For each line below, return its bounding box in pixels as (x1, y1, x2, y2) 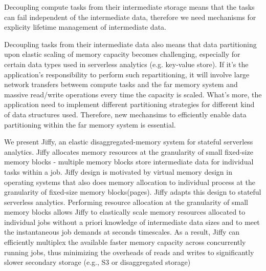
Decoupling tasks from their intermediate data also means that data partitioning (4, 38, 257, 49)
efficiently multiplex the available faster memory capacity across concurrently (4, 237, 246, 247)
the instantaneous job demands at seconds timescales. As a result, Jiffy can (4, 226, 240, 237)
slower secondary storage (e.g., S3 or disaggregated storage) (4, 257, 191, 267)
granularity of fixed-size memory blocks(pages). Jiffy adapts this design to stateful (4, 186, 261, 197)
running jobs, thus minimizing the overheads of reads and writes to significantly (4, 246, 254, 257)
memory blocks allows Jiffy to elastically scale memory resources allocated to (4, 206, 246, 217)
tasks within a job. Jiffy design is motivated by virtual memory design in (4, 166, 232, 177)
